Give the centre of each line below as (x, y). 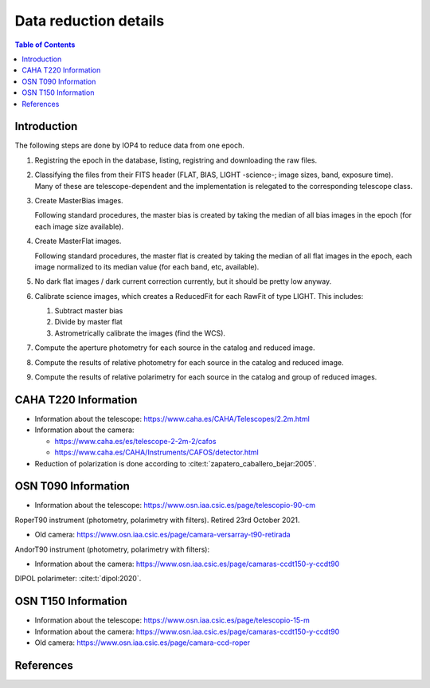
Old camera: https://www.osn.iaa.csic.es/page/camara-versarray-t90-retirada (162, 535)
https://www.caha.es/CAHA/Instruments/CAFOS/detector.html (156, 452)
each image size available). (79, 226)
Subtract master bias (89, 311)
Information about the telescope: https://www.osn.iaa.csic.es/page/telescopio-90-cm (175, 505)
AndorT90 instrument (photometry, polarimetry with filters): (112, 549)
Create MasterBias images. (79, 200)
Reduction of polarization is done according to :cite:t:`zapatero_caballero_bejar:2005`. (176, 463)
